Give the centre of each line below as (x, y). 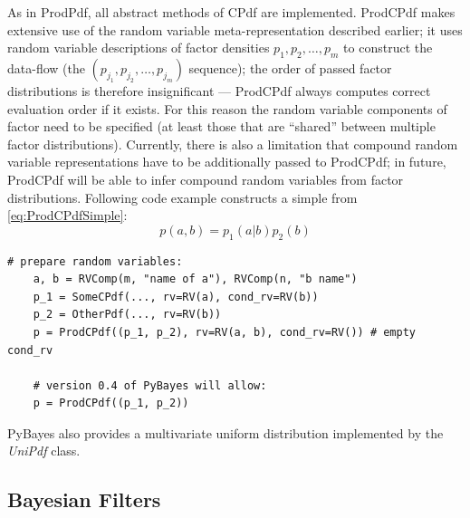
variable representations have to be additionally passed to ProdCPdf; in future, (227, 162)
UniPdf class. (44, 451)
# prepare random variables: (95, 261)
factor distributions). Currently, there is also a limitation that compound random (233, 144)
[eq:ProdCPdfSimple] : (67, 215)
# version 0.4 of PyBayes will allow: (150, 385)
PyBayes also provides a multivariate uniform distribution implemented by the (225, 432)
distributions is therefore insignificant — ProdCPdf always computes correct (219, 90)
